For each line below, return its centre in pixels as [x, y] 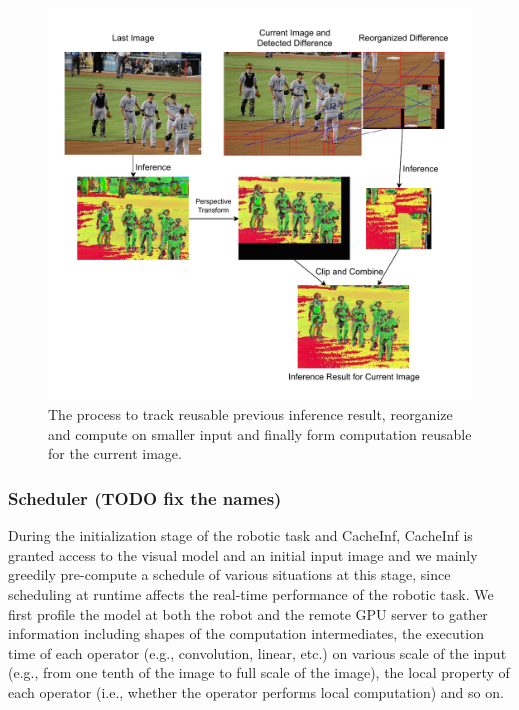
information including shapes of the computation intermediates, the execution [246, 633]
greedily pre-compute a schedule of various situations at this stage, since [229, 574]
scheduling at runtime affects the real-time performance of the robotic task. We [251, 593]
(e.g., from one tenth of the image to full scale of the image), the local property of [259, 672]
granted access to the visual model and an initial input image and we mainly [243, 554]
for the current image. [115, 453]
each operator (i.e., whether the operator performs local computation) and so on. [256, 691]
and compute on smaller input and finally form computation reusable [260, 433]
